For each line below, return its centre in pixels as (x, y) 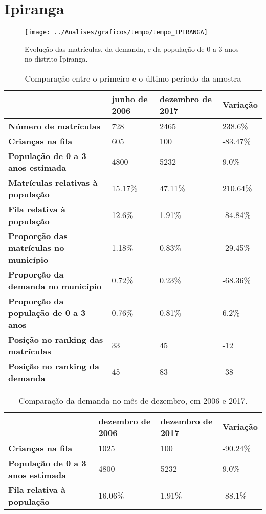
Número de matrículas (54, 126)
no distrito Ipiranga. (56, 59)
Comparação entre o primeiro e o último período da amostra (133, 78)
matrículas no (36, 247)
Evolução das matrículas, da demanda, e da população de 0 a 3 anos (132, 48)
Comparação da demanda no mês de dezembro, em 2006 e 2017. (133, 400)
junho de (130, 98)
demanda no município (55, 286)
